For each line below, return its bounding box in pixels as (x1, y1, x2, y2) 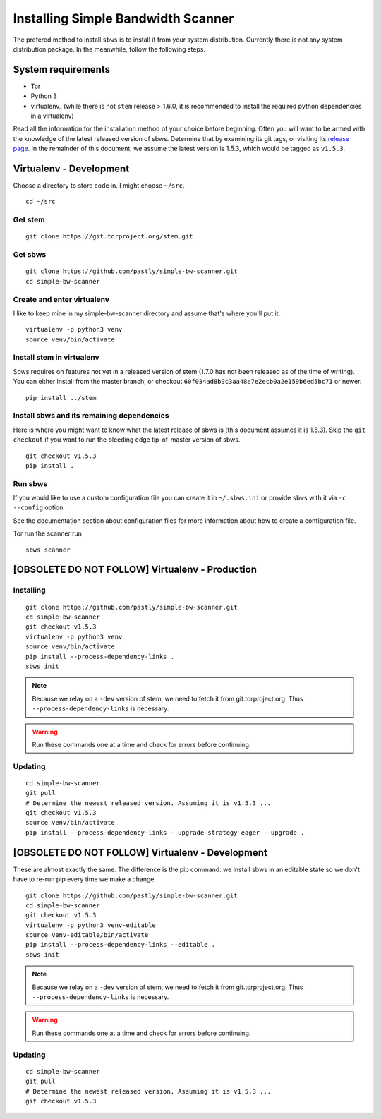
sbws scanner (25, 545, 71, 554)
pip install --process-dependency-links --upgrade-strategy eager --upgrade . (25, 828, 305, 836)
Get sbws (13, 250, 47, 260)
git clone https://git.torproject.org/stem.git (25, 233, 193, 241)
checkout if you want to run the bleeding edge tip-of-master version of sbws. (13, 435, 241, 444)
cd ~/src (25, 198, 56, 206)
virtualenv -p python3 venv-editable (25, 921, 157, 929)
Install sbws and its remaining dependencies (13, 411, 169, 421)
